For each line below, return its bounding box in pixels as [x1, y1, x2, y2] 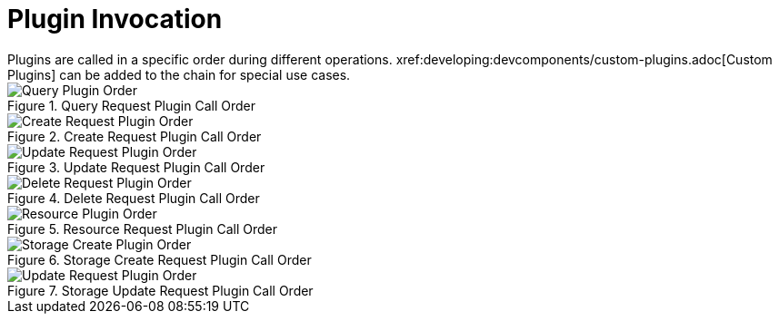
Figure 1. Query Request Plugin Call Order [7, 97, 255, 113]
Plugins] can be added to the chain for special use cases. [7, 66, 351, 83]
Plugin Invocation [7, 4, 223, 34]
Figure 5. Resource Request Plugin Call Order [7, 220, 277, 237]
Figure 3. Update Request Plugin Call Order [7, 159, 265, 175]
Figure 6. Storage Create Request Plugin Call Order [7, 251, 312, 267]
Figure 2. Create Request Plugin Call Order [7, 128, 262, 144]
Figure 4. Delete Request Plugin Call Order [7, 190, 260, 206]
